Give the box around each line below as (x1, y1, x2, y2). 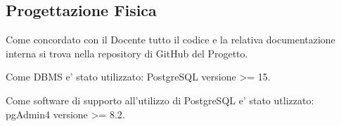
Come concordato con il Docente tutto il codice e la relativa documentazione (6, 32, 335, 47)
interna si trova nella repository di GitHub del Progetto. (6, 45, 248, 60)
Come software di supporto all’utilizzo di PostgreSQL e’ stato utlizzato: (6, 92, 314, 107)
